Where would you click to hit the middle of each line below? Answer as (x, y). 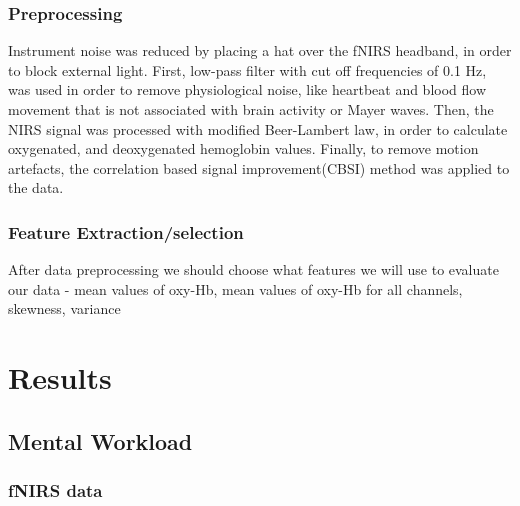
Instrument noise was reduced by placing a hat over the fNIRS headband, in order (260, 50)
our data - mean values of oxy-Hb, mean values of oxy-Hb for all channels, (235, 288)
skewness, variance (64, 308)
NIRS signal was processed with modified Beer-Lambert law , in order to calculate (258, 128)
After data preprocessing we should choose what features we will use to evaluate (253, 269)
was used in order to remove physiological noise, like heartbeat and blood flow (247, 89)
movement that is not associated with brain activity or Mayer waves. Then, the (251, 109)
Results (60, 377)
